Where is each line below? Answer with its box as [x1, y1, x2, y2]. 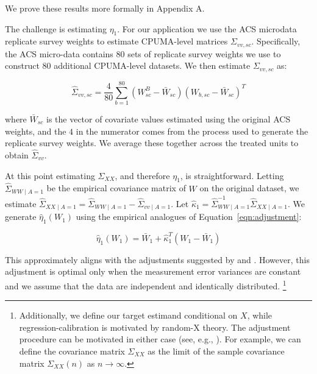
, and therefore [115, 169, 170, 182]
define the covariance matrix [19, 344, 125, 357]
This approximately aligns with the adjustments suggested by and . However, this [5, 253, 310, 266]
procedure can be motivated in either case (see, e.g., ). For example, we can [19, 333, 301, 345]
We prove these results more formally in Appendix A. [5, 2, 205, 14]
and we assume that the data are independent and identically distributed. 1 [5, 277, 287, 292]
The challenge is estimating [5, 22, 107, 35]
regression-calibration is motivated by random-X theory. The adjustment [19, 320, 291, 333]
